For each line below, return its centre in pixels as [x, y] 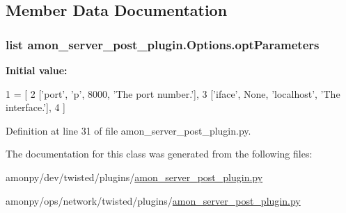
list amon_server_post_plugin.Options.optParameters [163, 44]
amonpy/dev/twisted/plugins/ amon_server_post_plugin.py [134, 177]
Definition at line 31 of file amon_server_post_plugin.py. [128, 130]
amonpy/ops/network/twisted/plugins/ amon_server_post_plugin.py [153, 200]
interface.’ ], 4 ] [36, 107]
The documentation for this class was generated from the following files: [159, 154]
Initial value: [37, 70]
